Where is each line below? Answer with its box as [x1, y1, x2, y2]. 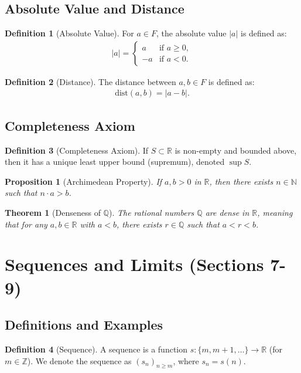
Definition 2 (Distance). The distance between [5, 75, 176, 87]
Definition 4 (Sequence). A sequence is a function [5, 343, 188, 355]
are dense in [205, 206, 249, 219]
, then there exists [209, 175, 273, 187]
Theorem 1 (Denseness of [5, 206, 101, 219]
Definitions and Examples [5, 316, 163, 334]
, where [173, 354, 199, 367]
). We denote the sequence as [27, 354, 132, 367]
